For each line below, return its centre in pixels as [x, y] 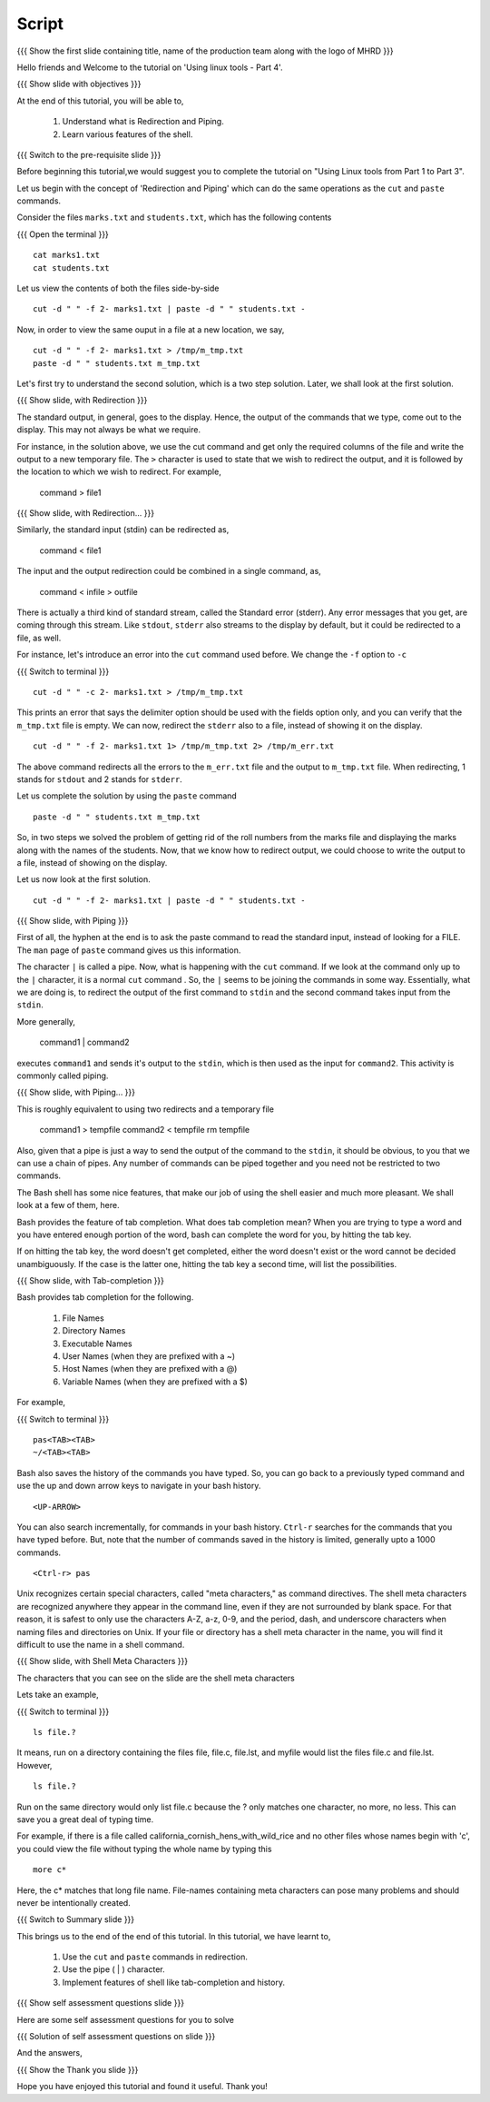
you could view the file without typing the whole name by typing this [144, 1849]
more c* [50, 1870]
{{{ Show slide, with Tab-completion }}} [91, 1281]
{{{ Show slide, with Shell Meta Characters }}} [103, 1661]
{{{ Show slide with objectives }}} [79, 84]
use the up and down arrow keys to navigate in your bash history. [139, 1486]
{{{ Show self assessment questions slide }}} [101, 2003]
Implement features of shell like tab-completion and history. [174, 1982]
